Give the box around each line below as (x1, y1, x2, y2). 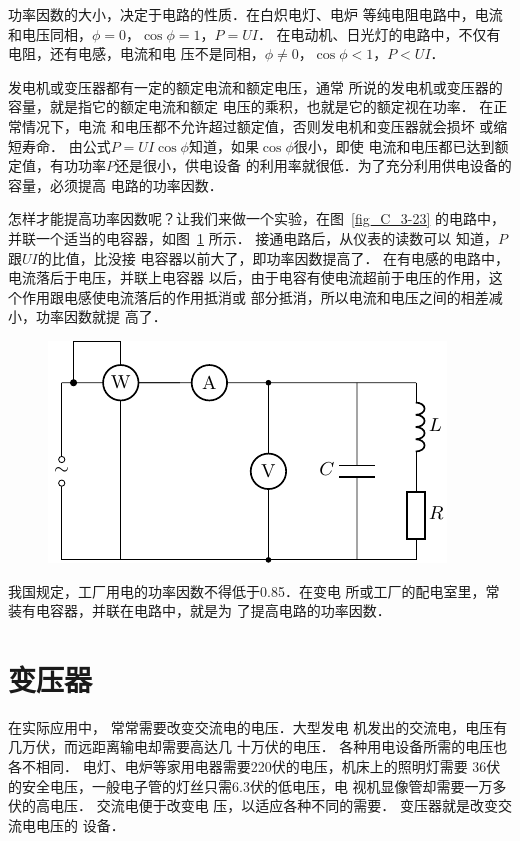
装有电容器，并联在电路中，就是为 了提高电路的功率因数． (8, 600, 391, 621)
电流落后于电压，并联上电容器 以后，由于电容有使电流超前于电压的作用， (8, 267, 489, 288)
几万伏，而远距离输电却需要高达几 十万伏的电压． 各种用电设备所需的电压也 (8, 736, 508, 757)
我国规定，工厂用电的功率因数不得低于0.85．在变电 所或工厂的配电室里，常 (8, 580, 500, 601)
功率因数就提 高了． (35, 306, 167, 327)
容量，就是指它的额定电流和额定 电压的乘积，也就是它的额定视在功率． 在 (8, 96, 494, 117)
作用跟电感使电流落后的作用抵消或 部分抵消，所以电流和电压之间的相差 (21, 286, 489, 307)
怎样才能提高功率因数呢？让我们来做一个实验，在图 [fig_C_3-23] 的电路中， (8, 208, 506, 229)
